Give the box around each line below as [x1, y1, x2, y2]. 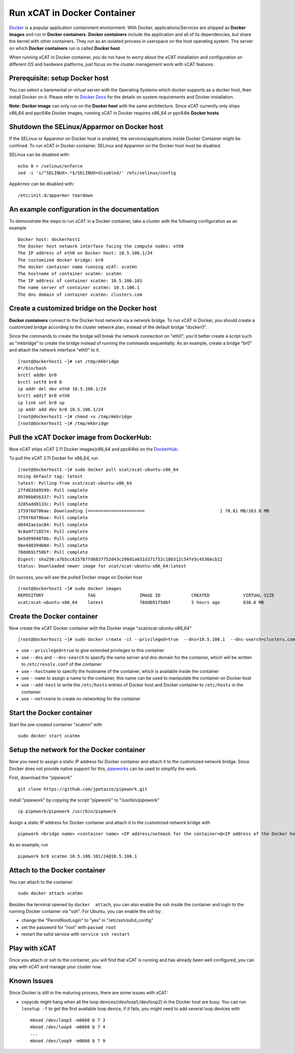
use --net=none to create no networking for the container [21, 696, 141, 702]
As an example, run [9, 842, 49, 848]
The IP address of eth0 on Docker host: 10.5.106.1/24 [18, 250, 153, 256]
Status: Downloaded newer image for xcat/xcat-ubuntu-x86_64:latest [18, 563, 186, 569]
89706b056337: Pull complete [18, 494, 88, 500]
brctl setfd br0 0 [18, 379, 62, 385]
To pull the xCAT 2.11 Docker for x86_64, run [9, 455, 98, 461]
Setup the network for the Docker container [9, 746, 146, 754]
